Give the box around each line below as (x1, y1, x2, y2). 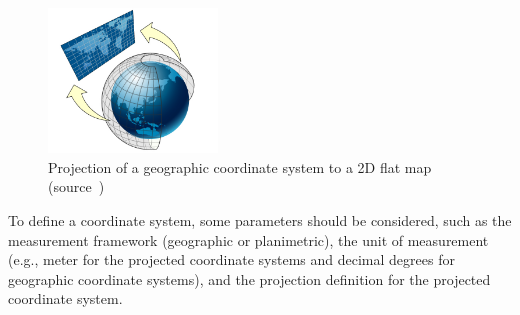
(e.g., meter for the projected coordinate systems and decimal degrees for (8, 249, 455, 270)
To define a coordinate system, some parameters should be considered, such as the (8, 209, 512, 230)
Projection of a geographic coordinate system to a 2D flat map (48, 156, 432, 177)
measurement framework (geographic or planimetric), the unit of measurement (8, 229, 489, 250)
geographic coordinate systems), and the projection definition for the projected (8, 268, 491, 289)
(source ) (48, 176, 105, 197)
